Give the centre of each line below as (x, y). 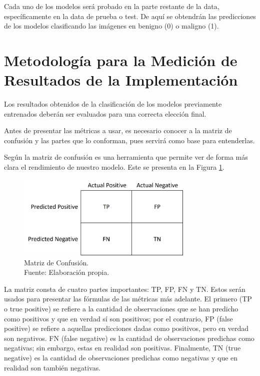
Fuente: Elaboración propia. (67, 272)
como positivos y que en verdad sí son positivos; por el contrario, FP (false (118, 318)
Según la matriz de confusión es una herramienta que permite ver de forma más (126, 157)
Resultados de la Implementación (121, 80)
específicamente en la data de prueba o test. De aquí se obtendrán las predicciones (130, 16)
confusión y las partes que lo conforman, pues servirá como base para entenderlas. (129, 140)
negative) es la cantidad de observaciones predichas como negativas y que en (121, 357)
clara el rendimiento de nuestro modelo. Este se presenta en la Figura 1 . (114, 167)
